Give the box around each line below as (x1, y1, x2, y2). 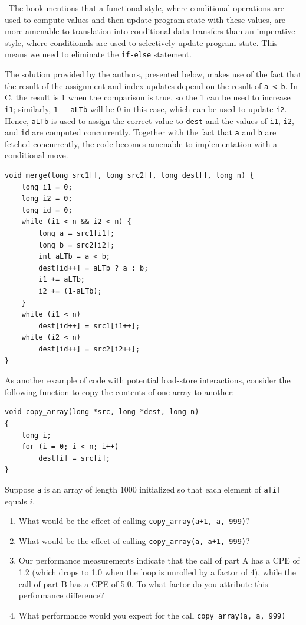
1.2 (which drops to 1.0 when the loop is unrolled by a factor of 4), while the (18, 566, 296, 578)
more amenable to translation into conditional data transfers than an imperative (5, 25, 295, 37)
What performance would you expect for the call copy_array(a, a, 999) (18, 608, 286, 621)
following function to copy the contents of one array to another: (5, 385, 235, 398)
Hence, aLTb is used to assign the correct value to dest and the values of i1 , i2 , (5, 114, 294, 126)
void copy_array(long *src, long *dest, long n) (5, 408, 199, 416)
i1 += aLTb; (38, 275, 85, 284)
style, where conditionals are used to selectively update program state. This (5, 36, 278, 48)
